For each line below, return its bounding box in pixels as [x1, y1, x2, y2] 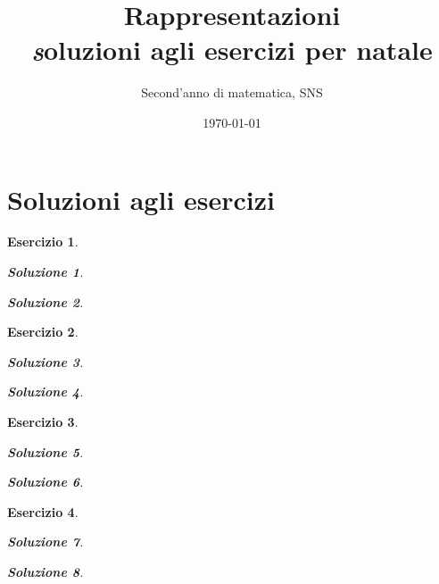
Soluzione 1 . [7, 263, 84, 281]
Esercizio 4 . [7, 502, 79, 521]
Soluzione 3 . [7, 352, 84, 371]
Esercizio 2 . [7, 322, 79, 341]
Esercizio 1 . [7, 232, 79, 251]
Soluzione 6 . [7, 472, 84, 491]
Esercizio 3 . [7, 413, 79, 430]
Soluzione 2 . [7, 292, 84, 311]
